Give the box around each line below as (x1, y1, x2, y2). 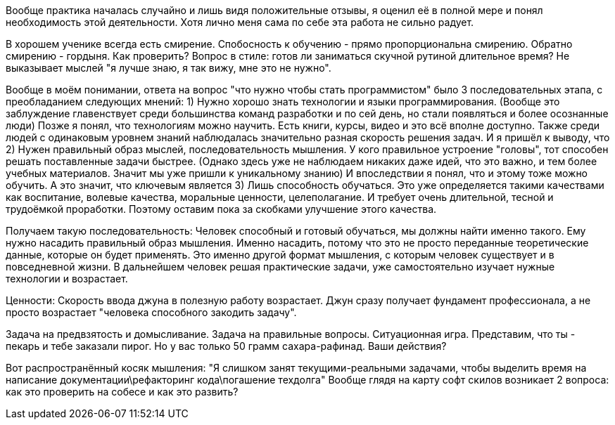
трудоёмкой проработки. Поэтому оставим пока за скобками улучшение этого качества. (6, 203, 437, 215)
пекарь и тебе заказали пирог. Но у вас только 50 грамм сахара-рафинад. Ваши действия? (6, 340, 447, 352)
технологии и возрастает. (6, 273, 128, 285)
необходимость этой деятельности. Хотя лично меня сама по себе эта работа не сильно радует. (6, 16, 474, 28)
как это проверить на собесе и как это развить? (6, 386, 239, 398)
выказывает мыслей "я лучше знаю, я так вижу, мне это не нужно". (6, 62, 331, 74)
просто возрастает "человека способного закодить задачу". (6, 306, 297, 318)
